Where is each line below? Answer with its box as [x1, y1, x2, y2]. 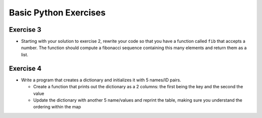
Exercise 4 [9, 64, 42, 72]
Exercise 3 [9, 26, 41, 34]
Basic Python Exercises [9, 7, 106, 18]
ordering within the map [33, 104, 81, 110]
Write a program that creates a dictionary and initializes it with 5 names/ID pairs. [21, 77, 181, 83]
